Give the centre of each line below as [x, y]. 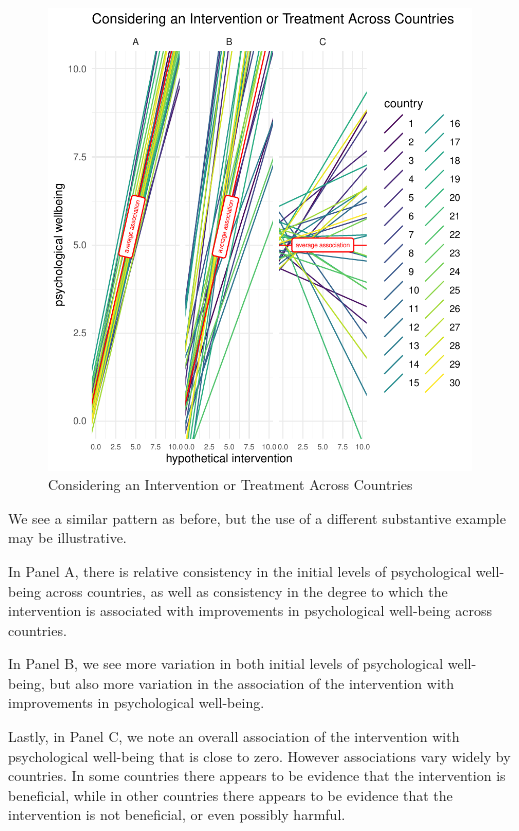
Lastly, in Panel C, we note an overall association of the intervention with [234, 736]
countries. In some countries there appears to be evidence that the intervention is [257, 775]
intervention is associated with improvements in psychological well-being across [250, 610]
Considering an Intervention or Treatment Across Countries [230, 484]
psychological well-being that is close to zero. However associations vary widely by [259, 755]
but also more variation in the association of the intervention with [252, 682]
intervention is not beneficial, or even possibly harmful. [177, 814]
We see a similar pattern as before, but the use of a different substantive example [257, 517]
